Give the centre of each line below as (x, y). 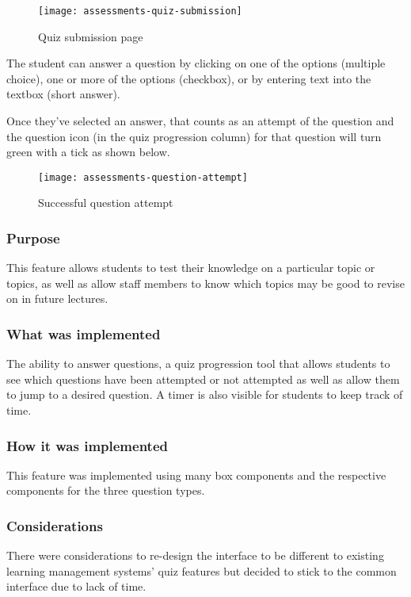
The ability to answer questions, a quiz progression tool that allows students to (198, 364)
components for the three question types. (106, 490)
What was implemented (84, 333)
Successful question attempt (106, 203)
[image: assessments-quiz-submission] (140, 11)
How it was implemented (87, 445)
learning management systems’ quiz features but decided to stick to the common (202, 570)
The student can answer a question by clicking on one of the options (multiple (196, 63)
